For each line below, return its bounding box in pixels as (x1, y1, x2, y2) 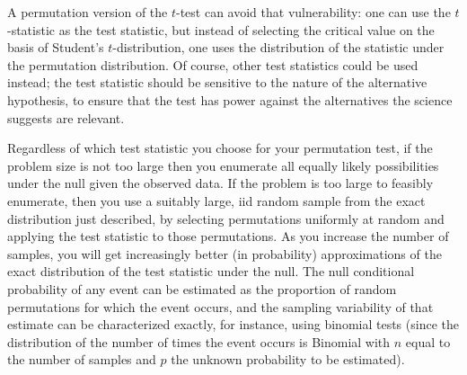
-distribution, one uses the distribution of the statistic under (112, 38, 445, 57)
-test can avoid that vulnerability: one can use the (176, 3, 451, 21)
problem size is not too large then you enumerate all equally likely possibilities (7, 156, 439, 174)
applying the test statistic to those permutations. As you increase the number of (7, 227, 449, 246)
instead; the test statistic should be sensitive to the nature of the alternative (7, 73, 427, 92)
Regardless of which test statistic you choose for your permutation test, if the (7, 138, 433, 157)
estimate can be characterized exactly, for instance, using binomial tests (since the (7, 315, 459, 334)
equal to (405, 332, 451, 351)
